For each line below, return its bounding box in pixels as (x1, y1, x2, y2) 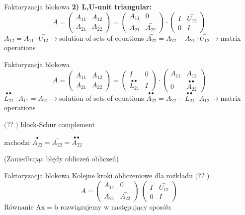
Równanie (4, 201, 34, 212)
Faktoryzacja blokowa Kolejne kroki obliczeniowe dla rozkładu (4, 170, 193, 181)
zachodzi (4, 137, 30, 147)
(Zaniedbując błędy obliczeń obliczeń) (4, 153, 119, 164)
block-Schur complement (20, 119, 95, 130)
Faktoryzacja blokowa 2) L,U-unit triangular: (4, 1, 152, 11)
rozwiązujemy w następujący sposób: (60, 201, 172, 212)
